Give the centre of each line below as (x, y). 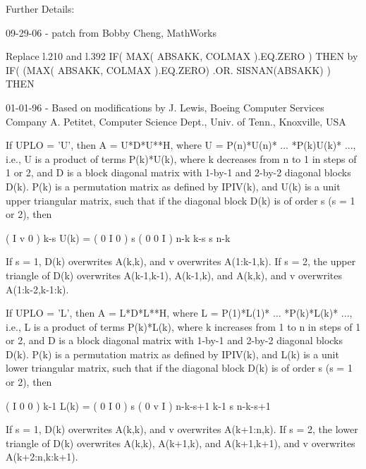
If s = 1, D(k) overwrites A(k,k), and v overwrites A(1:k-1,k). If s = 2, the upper (181, 261)
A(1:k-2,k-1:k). (37, 289)
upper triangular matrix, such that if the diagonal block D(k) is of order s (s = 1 (181, 200)
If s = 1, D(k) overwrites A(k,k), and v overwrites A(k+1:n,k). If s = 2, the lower (182, 429)
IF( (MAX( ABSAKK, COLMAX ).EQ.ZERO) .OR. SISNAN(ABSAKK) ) (168, 69)
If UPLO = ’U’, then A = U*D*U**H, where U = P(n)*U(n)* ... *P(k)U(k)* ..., (181, 145)
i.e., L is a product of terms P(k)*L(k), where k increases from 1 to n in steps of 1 (183, 326)
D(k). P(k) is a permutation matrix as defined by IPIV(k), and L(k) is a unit (172, 354)
